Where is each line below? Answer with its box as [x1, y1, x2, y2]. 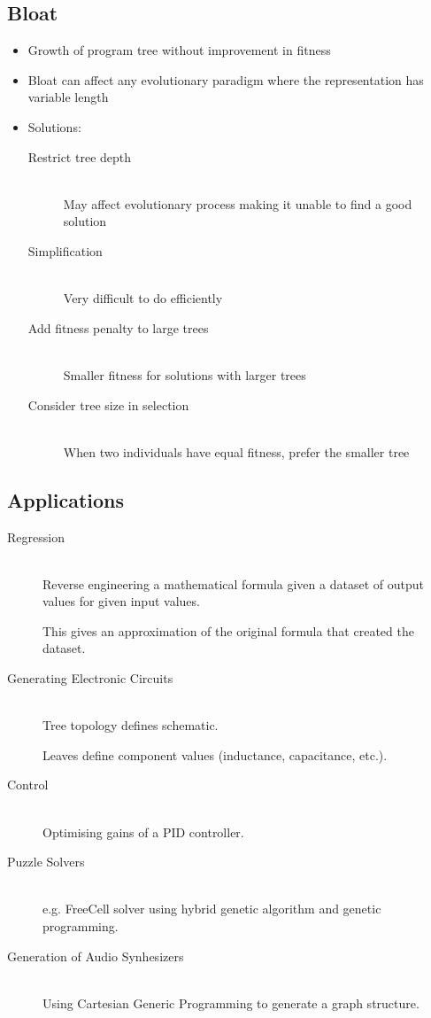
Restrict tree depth [27, 147, 132, 166]
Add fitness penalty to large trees [27, 318, 209, 337]
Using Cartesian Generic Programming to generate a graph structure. [42, 993, 419, 1012]
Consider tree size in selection [27, 395, 189, 414]
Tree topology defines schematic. [42, 716, 219, 734]
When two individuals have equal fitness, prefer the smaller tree [63, 442, 410, 461]
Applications [7, 486, 125, 513]
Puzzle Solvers [7, 852, 85, 871]
